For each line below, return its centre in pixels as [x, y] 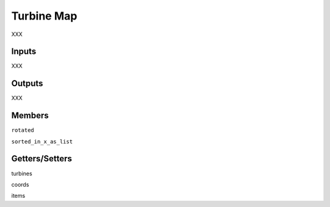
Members [30, 116]
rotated [23, 130]
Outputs [27, 83]
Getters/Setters [42, 159]
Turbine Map [44, 16]
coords [20, 184]
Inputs [24, 52]
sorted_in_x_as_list [42, 141]
